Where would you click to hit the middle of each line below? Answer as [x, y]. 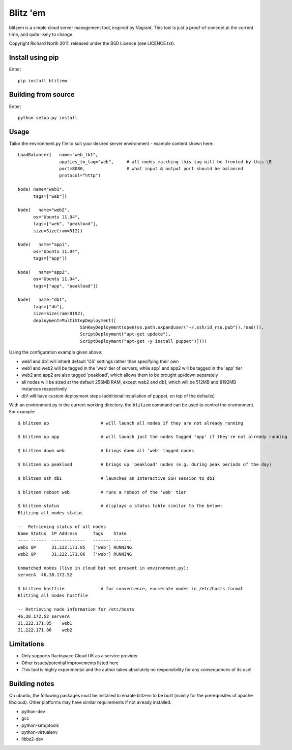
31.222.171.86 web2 [45, 630]
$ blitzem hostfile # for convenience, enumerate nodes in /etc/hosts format [131, 589]
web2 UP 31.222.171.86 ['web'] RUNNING [75, 554]
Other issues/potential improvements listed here [70, 663]
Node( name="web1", [41, 189]
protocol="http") [80, 176]
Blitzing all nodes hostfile [53, 596]
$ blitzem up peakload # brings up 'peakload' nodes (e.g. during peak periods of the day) [145, 464]
